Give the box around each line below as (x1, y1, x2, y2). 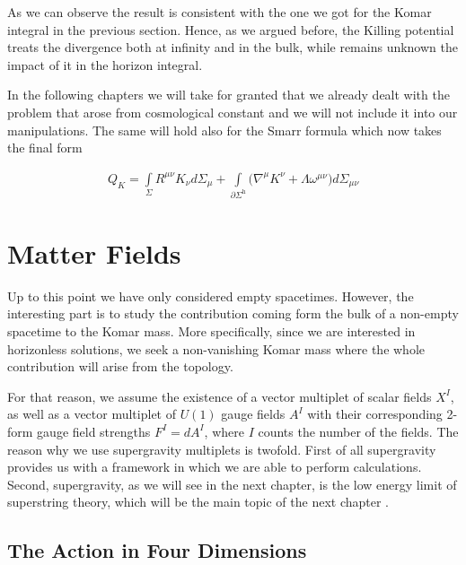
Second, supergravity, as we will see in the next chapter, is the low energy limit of (7, 474, 457, 493)
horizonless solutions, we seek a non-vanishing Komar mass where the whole (7, 339, 426, 358)
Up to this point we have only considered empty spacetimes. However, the (7, 286, 414, 305)
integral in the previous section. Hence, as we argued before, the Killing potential (7, 20, 454, 39)
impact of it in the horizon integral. (7, 55, 203, 74)
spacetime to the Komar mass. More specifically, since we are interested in (7, 321, 416, 340)
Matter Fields (7, 234, 181, 271)
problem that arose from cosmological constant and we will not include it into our (7, 102, 458, 121)
